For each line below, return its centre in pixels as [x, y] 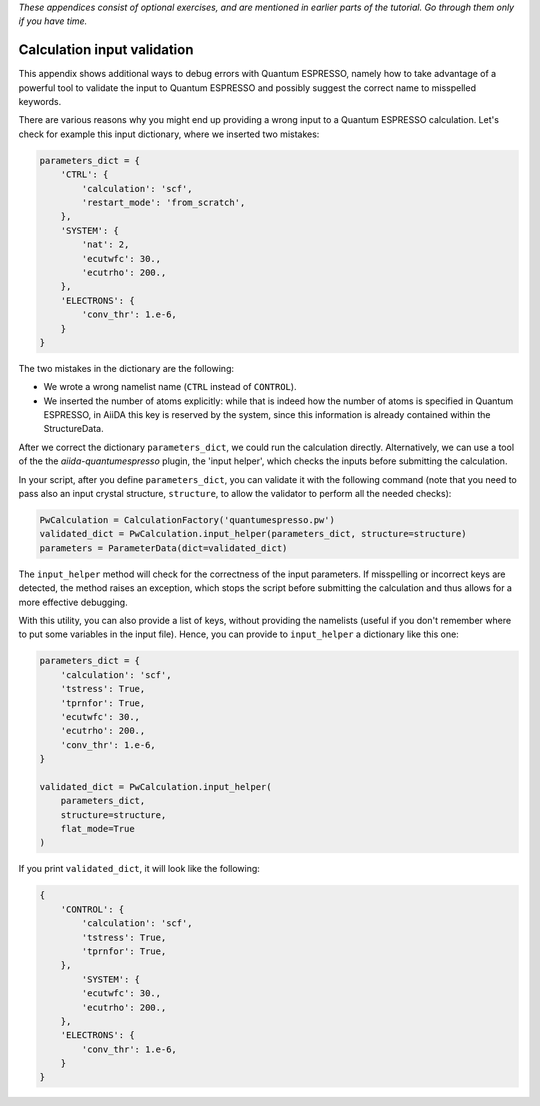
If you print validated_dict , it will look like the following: [139, 869]
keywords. [40, 102]
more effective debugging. [73, 602]
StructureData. [73, 429]
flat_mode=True [97, 829]
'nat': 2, [105, 244]
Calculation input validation [106, 50]
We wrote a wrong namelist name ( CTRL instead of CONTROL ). [170, 387]
